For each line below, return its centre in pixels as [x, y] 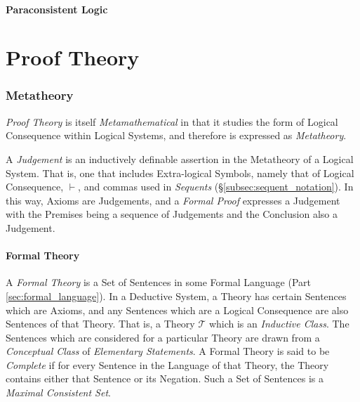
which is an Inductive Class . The [279, 324]
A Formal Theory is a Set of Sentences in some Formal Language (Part [158, 282]
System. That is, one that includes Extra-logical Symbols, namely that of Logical [180, 173]
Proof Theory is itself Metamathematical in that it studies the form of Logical [172, 121]
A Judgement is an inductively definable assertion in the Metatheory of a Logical [180, 158]
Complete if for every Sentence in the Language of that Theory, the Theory [167, 364]
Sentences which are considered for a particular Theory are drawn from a [163, 337]
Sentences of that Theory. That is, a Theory [100, 324]
